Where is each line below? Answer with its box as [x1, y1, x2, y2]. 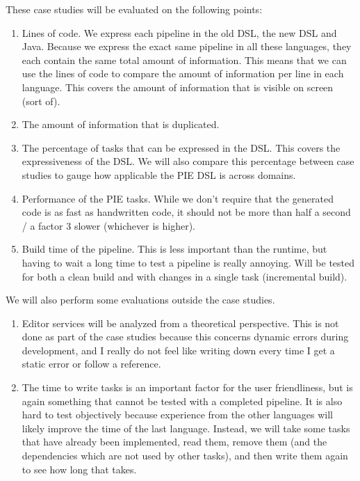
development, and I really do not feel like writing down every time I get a [22, 342, 335, 357]
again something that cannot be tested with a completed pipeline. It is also [22, 393, 343, 408]
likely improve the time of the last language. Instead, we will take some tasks [22, 420, 350, 435]
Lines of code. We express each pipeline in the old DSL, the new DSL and [22, 25, 337, 40]
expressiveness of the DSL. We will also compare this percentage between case [22, 154, 354, 168]
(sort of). [22, 93, 60, 108]
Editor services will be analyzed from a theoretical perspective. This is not [22, 315, 339, 330]
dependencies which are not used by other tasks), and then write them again [22, 448, 348, 463]
